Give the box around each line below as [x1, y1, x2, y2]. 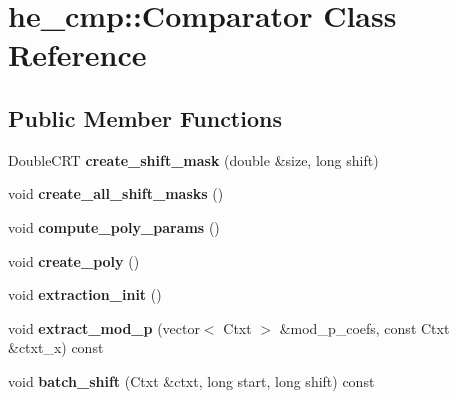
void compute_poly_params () [8, 216, 220, 237]
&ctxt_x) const [8, 337, 104, 358]
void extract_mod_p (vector [8, 317, 200, 338]
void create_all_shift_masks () [8, 183, 224, 204]
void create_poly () [8, 250, 140, 271]
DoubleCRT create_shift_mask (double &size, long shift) [8, 149, 379, 170]
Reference [8, 34, 147, 75]
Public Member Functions [8, 102, 282, 133]
